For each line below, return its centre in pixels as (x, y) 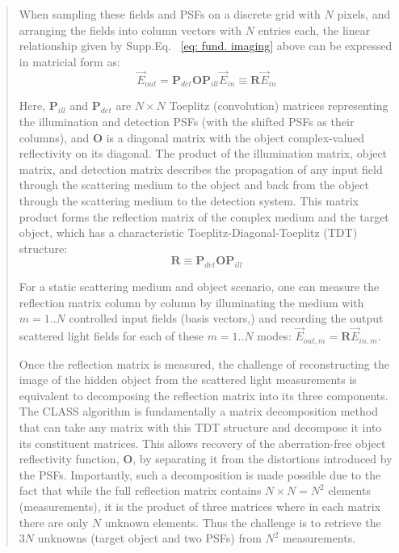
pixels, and (364, 14)
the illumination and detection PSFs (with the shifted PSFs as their (187, 121)
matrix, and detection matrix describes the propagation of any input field (201, 169)
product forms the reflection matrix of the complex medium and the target (204, 216)
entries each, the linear (314, 30)
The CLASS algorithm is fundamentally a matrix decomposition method (198, 411)
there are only (54, 522)
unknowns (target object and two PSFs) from (149, 538)
